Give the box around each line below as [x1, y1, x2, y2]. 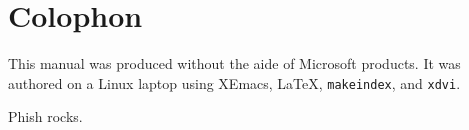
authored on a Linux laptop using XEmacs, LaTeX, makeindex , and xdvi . [8, 72, 461, 93]
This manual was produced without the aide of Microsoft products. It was [8, 53, 461, 74]
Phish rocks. [8, 106, 83, 127]
